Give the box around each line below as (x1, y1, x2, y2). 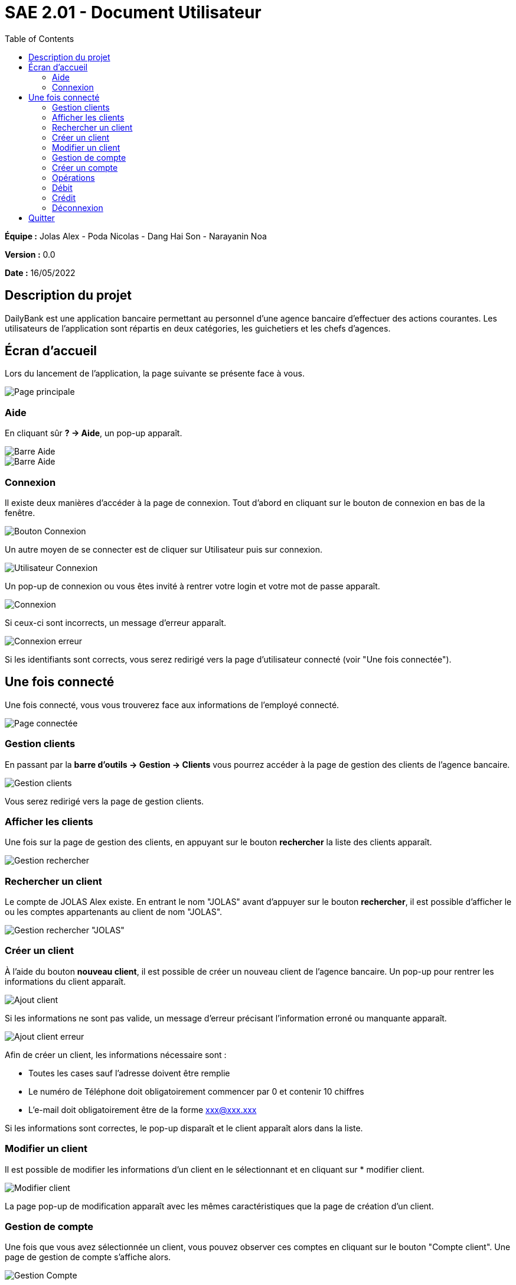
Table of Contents (5, 33, 74, 44)
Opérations (52, 172, 95, 183)
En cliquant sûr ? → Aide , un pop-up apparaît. (5, 428, 182, 439)
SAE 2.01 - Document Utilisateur (5, 2, 262, 22)
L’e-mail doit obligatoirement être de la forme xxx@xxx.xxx (28, 1104, 257, 1115)
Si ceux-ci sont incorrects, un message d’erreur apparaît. (5, 617, 227, 628)
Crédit (52, 192, 76, 203)
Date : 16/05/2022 (5, 267, 76, 278)
